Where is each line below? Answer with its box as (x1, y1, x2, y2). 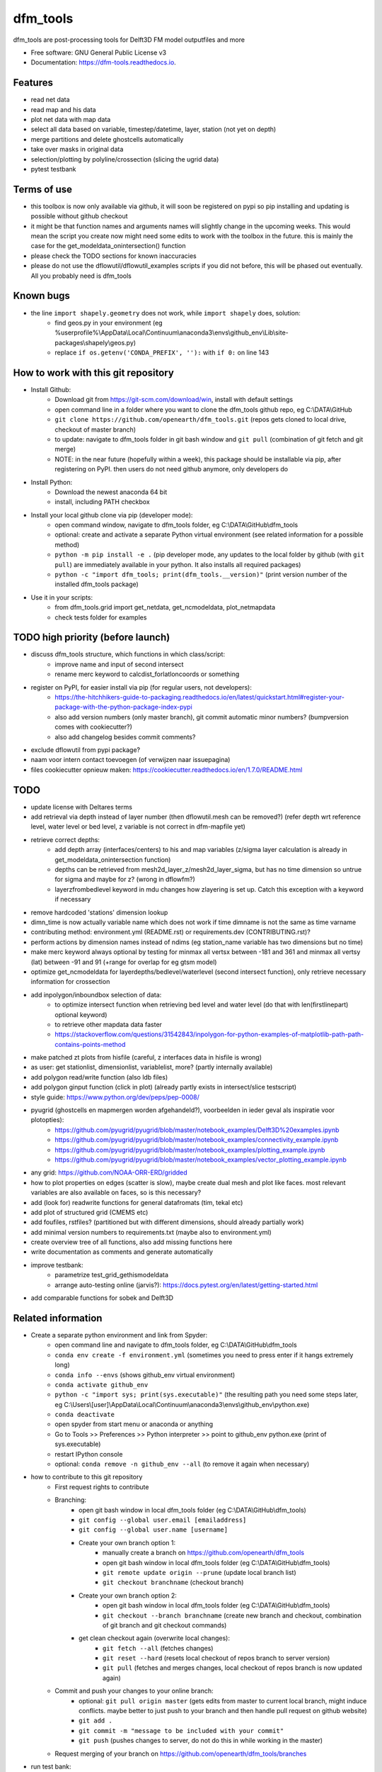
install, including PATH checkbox (54, 498, 150, 506)
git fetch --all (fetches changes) (103, 1644, 214, 1652)
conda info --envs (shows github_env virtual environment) (54, 1370, 236, 1379)
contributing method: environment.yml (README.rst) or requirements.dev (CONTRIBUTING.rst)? (30, 928, 311, 936)
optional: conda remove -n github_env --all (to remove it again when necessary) (54, 1460, 310, 1469)
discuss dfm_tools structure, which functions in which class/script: (30, 650, 226, 658)
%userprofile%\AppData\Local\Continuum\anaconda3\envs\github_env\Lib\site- (54, 328, 289, 337)
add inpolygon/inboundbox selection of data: (30, 990, 162, 999)
